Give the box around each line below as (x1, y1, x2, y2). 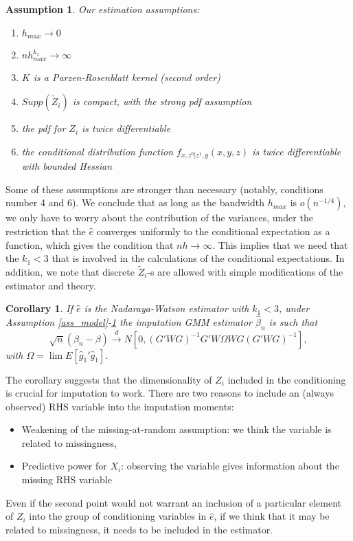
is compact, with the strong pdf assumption (72, 94, 252, 109)
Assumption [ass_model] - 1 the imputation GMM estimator (5, 314, 252, 329)
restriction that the (5, 223, 86, 238)
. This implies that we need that (212, 237, 348, 252)
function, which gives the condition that (5, 237, 174, 252)
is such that (269, 314, 318, 329)
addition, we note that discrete (5, 264, 135, 278)
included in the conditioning (227, 372, 346, 386)
